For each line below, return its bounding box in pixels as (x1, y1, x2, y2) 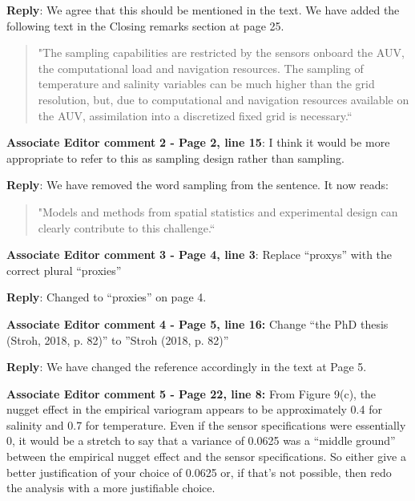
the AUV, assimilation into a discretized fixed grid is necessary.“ (38, 107, 353, 123)
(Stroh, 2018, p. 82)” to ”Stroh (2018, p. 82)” (6, 331, 229, 348)
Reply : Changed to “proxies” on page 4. (6, 289, 207, 305)
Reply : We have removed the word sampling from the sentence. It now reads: (6, 176, 389, 193)
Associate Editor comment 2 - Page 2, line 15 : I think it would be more (6, 134, 390, 151)
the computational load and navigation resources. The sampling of (38, 59, 364, 76)
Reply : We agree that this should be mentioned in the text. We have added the (6, 2, 400, 18)
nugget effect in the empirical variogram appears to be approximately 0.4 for (6, 401, 382, 418)
